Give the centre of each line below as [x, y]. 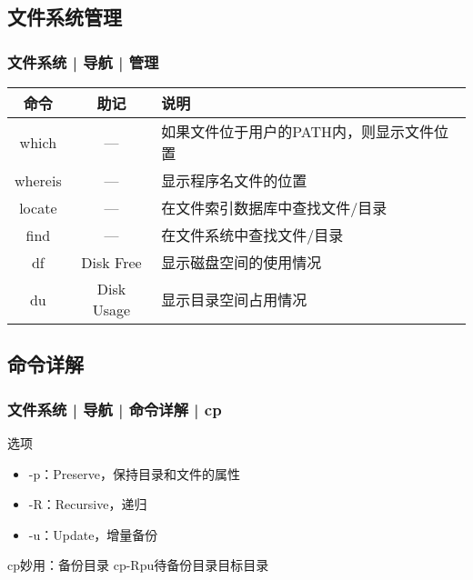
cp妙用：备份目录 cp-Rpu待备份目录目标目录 [138, 565]
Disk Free [111, 262]
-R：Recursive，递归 [88, 504]
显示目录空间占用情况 [234, 300]
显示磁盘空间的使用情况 [242, 262]
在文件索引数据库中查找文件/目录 [274, 208]
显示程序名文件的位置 [234, 180]
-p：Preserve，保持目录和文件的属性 [134, 473]
